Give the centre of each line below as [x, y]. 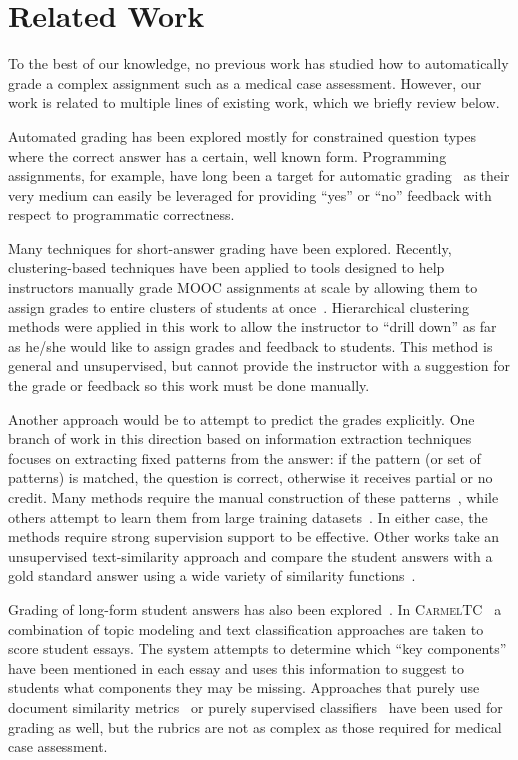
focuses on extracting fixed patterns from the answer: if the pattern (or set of [244, 457]
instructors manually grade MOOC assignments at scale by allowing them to [243, 287]
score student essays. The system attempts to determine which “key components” [257, 648]
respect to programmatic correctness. [121, 214]
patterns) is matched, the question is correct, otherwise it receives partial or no [250, 477]
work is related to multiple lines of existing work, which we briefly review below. [254, 102]
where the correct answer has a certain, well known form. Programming [227, 155]
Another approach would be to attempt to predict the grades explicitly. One [241, 418]
